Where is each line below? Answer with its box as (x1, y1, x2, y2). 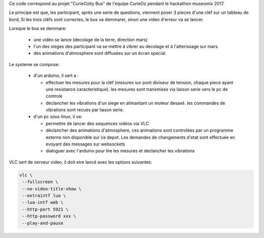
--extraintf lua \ (22, 192, 66, 198)
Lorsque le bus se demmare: (9, 25, 67, 31)
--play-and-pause (22, 220, 64, 226)
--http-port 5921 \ (22, 206, 68, 212)
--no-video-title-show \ (22, 186, 82, 191)
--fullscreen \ (22, 179, 59, 185)
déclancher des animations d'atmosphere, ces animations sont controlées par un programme (45, 127, 234, 133)
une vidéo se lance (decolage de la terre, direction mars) (33, 37, 148, 43)
